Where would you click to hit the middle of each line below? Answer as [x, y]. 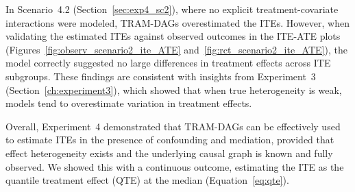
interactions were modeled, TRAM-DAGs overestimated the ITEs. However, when [177, 22]
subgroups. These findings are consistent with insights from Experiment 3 [161, 76]
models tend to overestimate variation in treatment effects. [129, 103]
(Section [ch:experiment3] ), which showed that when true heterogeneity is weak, [174, 89]
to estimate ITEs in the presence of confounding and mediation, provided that [170, 140]
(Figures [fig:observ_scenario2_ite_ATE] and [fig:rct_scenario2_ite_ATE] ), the [176, 49]
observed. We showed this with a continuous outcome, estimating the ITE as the [175, 166]
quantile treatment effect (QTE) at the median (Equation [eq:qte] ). [147, 180]
